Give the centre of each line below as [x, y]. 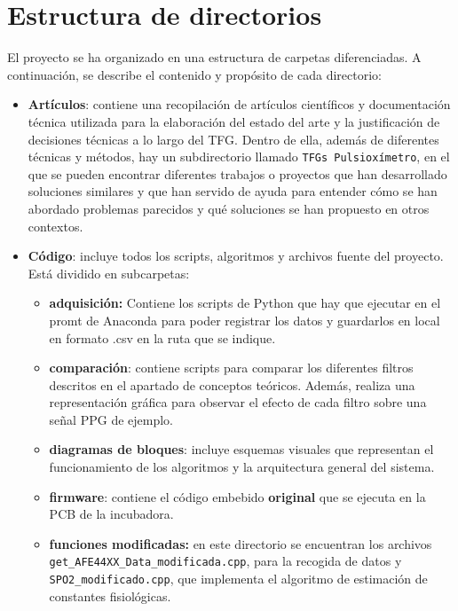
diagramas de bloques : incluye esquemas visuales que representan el [241, 449]
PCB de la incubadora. [111, 514]
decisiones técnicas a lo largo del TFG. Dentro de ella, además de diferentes [233, 139]
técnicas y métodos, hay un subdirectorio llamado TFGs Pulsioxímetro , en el [239, 157]
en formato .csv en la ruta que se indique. [162, 337]
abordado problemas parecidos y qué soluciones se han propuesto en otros [229, 208]
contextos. [55, 226]
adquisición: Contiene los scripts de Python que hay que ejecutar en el [245, 303]
